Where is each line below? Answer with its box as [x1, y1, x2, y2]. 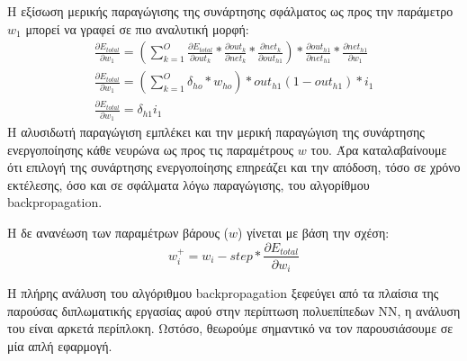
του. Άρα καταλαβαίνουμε [310, 140, 447, 158]
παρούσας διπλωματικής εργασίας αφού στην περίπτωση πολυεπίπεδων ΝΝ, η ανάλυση [7, 301, 461, 320]
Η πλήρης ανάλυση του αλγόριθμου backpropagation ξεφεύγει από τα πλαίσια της [7, 284, 439, 302]
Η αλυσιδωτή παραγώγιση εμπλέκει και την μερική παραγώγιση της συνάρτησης [7, 122, 425, 140]
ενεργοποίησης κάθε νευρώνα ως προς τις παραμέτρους [7, 140, 294, 158]
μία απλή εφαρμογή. [7, 336, 112, 355]
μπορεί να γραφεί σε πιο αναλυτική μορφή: [25, 19, 249, 38]
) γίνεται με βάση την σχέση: [238, 222, 390, 241]
